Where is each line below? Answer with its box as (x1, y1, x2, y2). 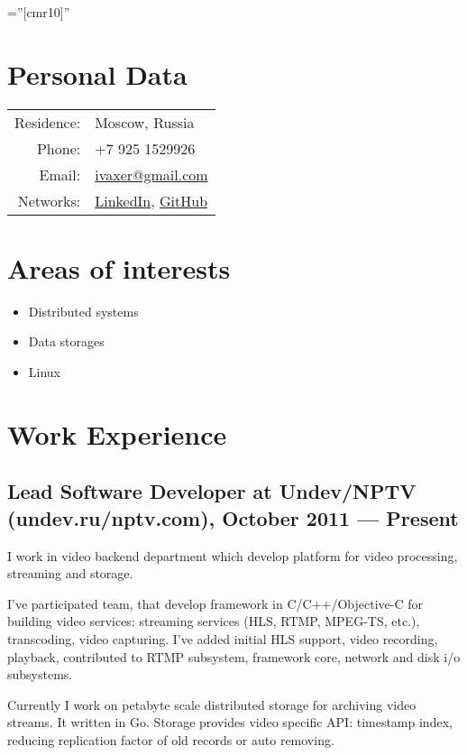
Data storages (28, 332, 105, 351)
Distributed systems (28, 301, 139, 320)
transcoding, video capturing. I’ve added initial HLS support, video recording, (7, 629, 438, 648)
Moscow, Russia (95, 111, 195, 133)
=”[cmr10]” (7, 3, 70, 21)
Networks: (17, 189, 81, 211)
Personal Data (7, 55, 188, 92)
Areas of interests (7, 249, 231, 286)
